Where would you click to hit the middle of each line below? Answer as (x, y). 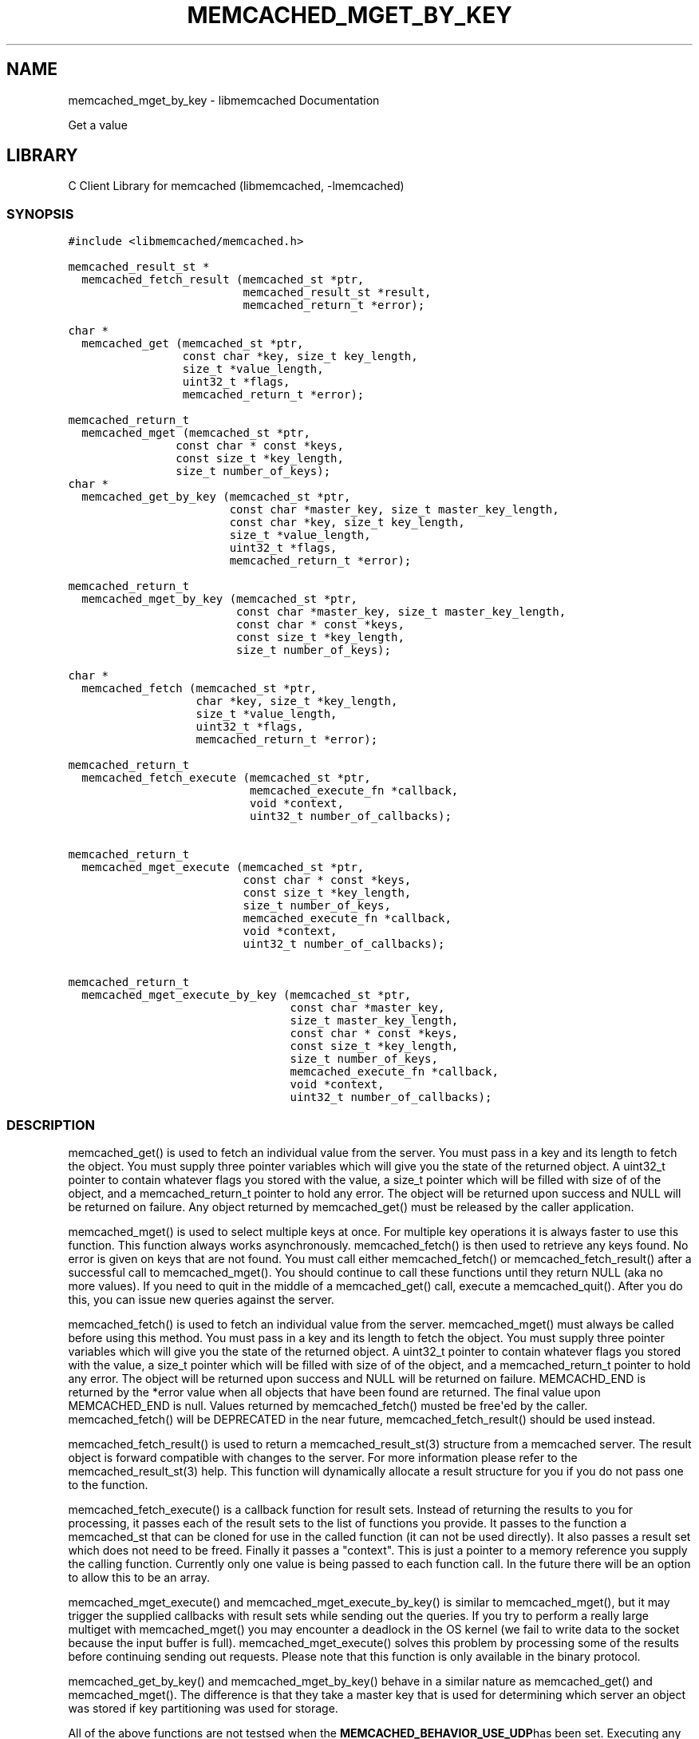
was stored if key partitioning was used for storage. (203, 1708)
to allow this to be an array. (139, 1577)
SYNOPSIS (40, 214)
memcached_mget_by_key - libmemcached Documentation (224, 100)
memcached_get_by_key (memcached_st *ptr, (216, 497)
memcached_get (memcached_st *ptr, (193, 344)
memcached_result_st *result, (337, 293)
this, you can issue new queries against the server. (201, 1299)
